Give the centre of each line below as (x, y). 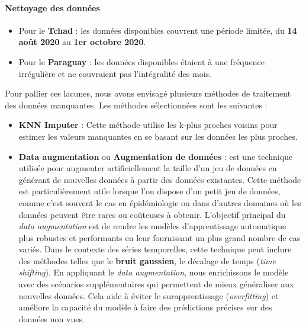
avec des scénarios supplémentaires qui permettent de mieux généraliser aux (156, 284)
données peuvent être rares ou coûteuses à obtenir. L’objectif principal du (152, 214)
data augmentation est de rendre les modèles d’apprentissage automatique (152, 226)
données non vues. (51, 318)
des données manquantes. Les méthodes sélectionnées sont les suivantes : (136, 105)
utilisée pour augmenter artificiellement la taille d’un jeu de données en (148, 168)
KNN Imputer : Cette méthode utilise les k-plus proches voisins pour (148, 125)
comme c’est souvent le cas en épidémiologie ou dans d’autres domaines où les (160, 202)
